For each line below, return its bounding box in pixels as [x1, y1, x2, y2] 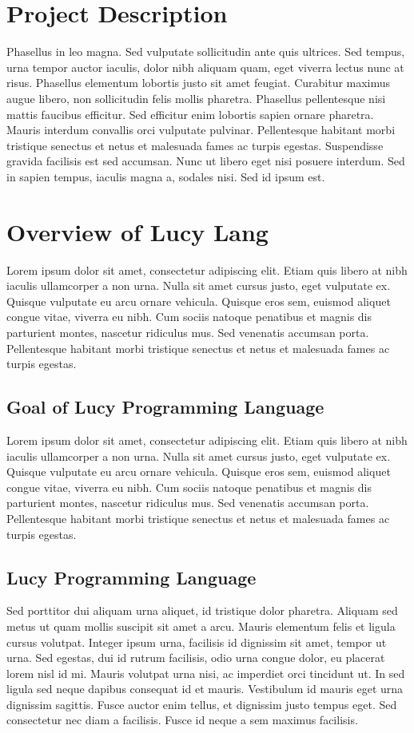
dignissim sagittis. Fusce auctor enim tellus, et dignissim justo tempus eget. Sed [6, 695, 397, 712]
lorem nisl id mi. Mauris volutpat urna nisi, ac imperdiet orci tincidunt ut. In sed [6, 664, 405, 681]
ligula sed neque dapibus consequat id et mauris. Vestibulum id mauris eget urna [6, 680, 404, 697]
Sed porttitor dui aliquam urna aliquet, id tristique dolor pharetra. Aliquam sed [6, 602, 398, 619]
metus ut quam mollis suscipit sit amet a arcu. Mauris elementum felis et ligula [6, 617, 396, 634]
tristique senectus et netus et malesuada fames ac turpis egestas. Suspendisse [6, 137, 384, 153]
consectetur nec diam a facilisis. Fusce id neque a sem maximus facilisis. [6, 711, 358, 728]
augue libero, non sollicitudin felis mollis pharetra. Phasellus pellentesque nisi [6, 89, 386, 106]
